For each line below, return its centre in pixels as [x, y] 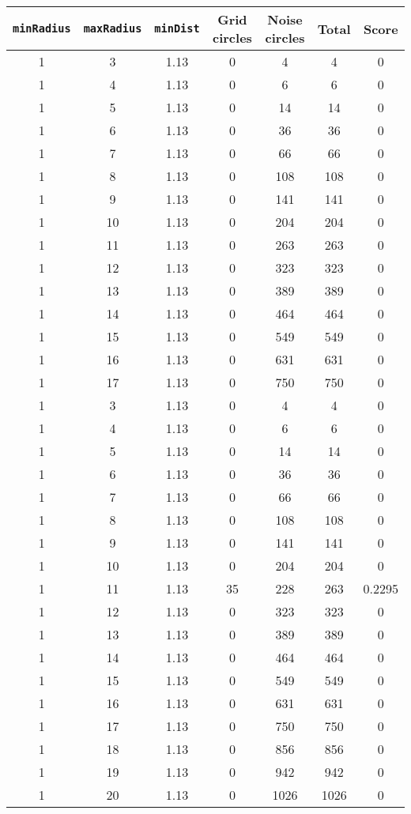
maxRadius [113, 28]
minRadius [42, 28]
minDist [177, 28]
